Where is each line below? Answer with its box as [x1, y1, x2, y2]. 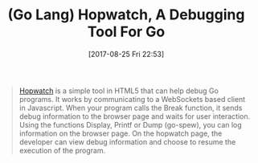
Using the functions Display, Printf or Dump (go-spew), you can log [18, 120, 242, 129]
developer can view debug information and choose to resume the [18, 137, 236, 146]
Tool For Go [87, 22, 166, 41]
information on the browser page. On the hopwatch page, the [18, 128, 223, 138]
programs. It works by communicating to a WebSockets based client [18, 94, 246, 104]
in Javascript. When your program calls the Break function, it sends [18, 103, 243, 112]
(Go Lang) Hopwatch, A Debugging [7, 6, 245, 24]
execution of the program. [18, 145, 106, 155]
